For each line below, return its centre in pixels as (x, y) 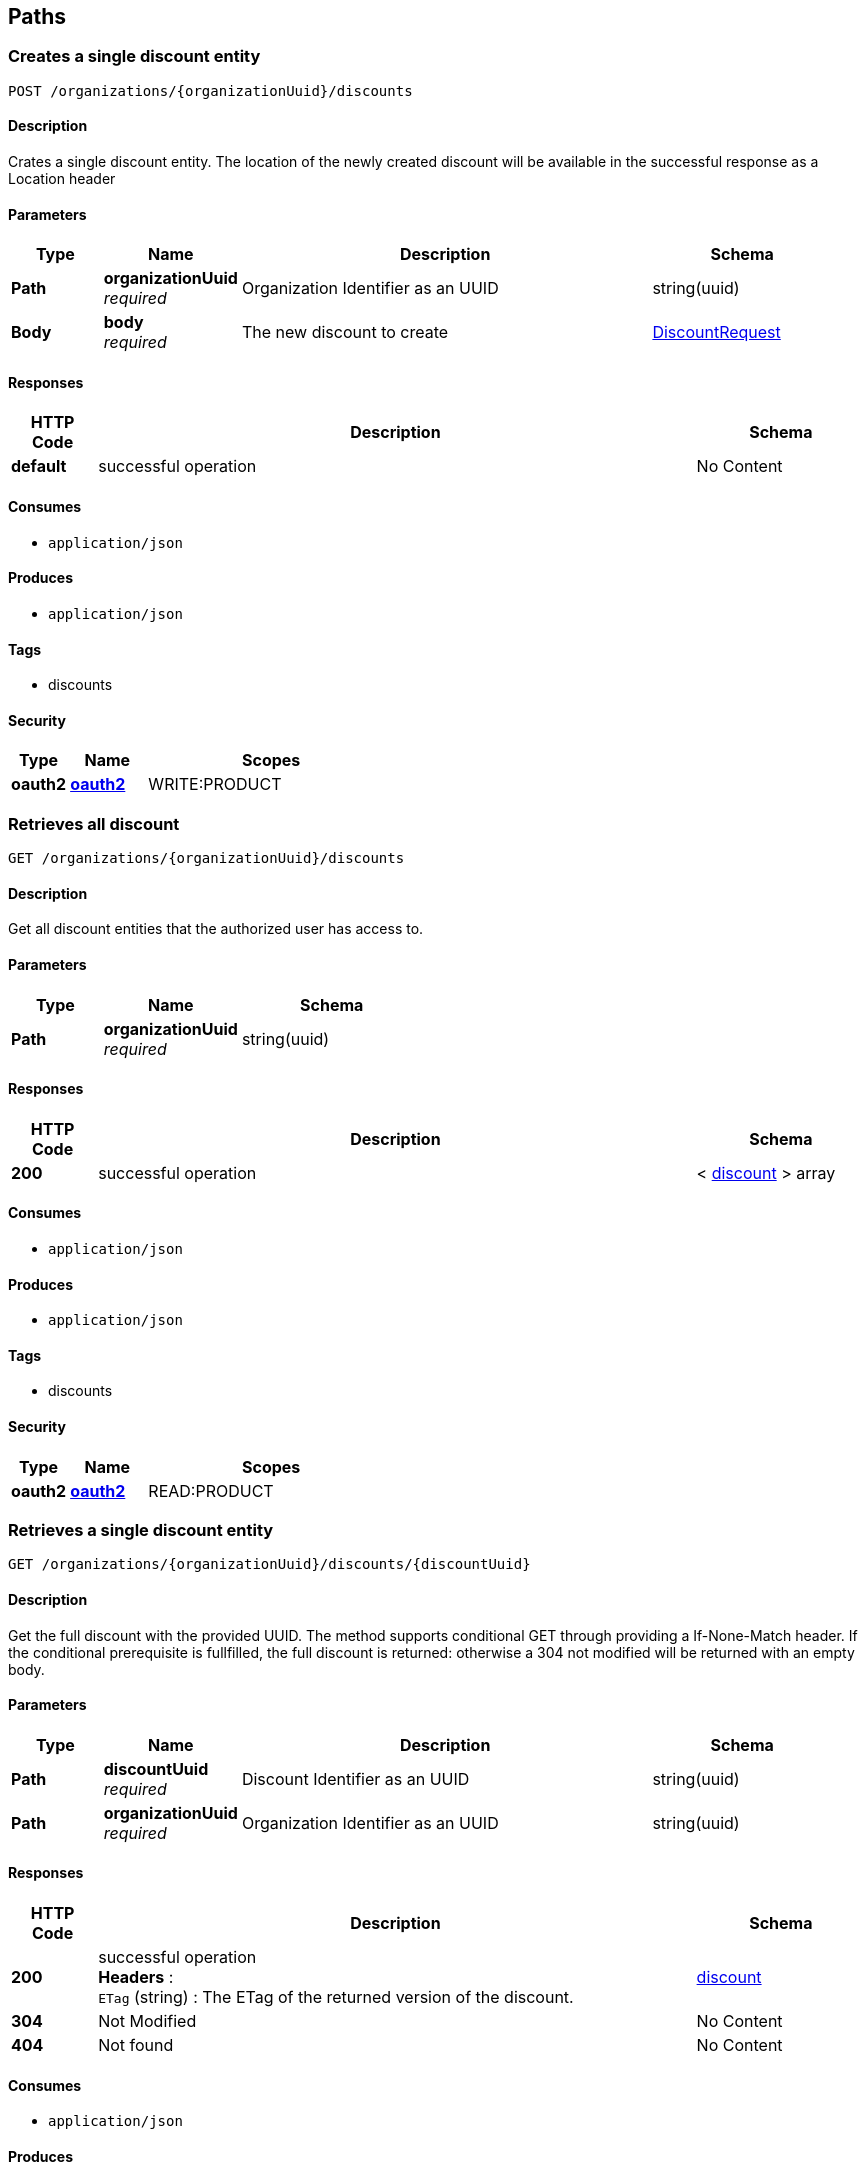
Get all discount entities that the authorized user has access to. (216, 929)
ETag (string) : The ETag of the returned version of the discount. (336, 1997)
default (39, 466)
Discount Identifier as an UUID (355, 1778)
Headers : (136, 1977)
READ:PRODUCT (211, 1490)
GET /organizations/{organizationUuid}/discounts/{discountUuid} (269, 1564)
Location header (62, 179)
